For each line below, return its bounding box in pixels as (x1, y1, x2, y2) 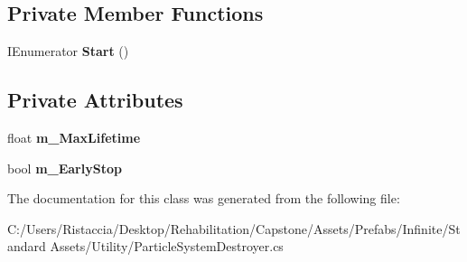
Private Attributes (7, 86, 183, 114)
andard (7, 237, 46, 256)
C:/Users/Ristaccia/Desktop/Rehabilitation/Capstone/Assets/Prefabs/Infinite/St (7, 219, 461, 238)
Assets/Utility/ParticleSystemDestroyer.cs (50, 237, 284, 256)
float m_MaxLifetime (7, 128, 141, 146)
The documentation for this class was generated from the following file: (7, 189, 400, 208)
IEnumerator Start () (7, 42, 129, 61)
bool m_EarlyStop (7, 158, 122, 177)
